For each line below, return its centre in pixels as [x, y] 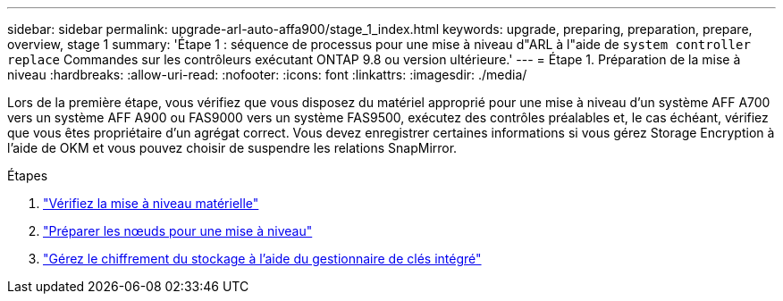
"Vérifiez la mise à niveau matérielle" [151, 203]
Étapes [28, 176]
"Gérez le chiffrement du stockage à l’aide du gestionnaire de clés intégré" [262, 259]
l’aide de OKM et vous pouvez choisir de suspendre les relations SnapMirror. [232, 148]
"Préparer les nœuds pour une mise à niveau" [178, 231]
